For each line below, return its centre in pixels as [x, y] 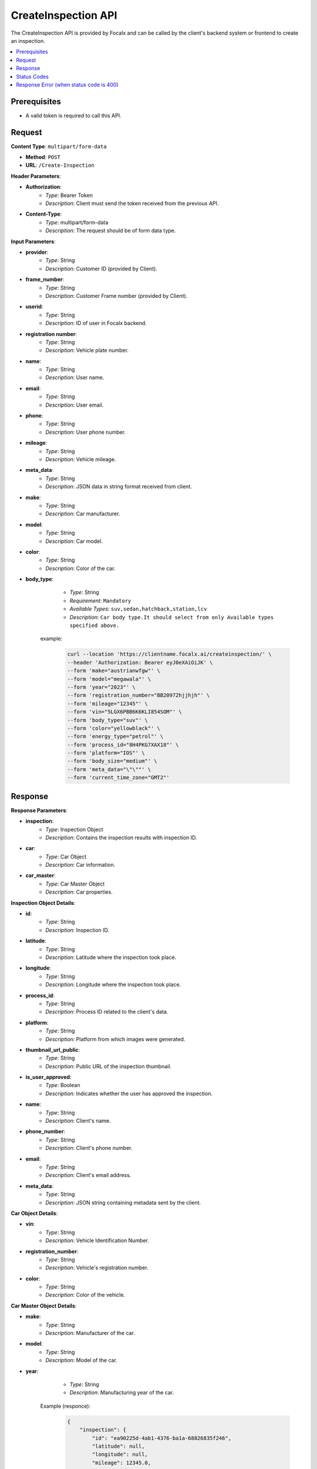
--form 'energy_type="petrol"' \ [115, 737]
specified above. [95, 626]
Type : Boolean [63, 1085]
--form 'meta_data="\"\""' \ [109, 769]
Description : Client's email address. [88, 1175]
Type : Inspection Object [74, 829]
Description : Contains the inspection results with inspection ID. [121, 837]
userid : [34, 307]
